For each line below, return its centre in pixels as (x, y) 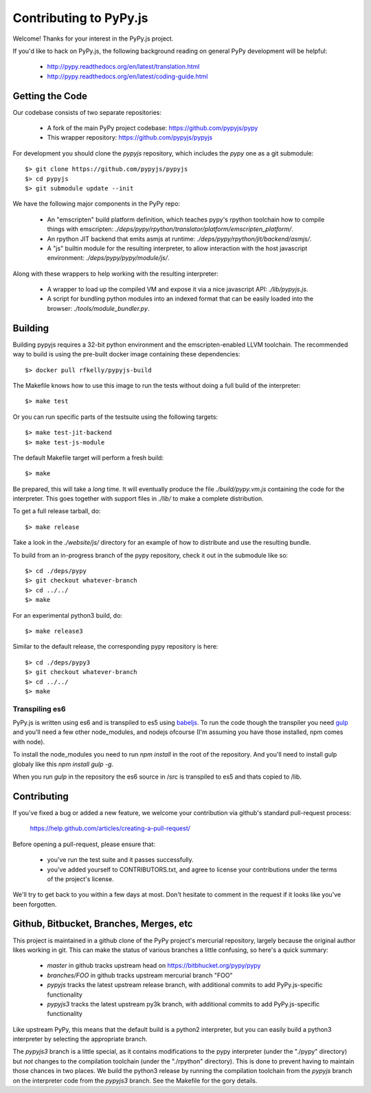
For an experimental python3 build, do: (68, 615)
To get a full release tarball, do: (57, 511)
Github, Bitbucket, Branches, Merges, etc (103, 924)
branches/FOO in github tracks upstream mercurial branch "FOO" (140, 975)
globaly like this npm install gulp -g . (63, 764)
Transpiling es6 (39, 708)
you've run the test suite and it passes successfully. (120, 860)
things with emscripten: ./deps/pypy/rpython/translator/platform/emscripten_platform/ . (170, 229)
